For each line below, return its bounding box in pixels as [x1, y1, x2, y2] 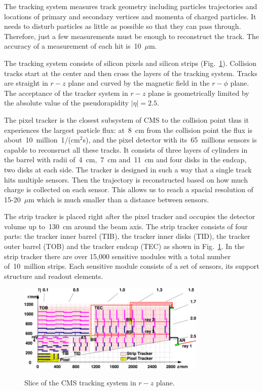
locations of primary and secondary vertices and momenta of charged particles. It [4, 11, 256, 21]
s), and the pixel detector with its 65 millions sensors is [83, 134, 257, 145]
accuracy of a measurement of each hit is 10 [4, 41, 141, 51]
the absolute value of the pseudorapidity [4, 97, 129, 108]
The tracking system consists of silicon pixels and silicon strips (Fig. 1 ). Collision [4, 57, 257, 68]
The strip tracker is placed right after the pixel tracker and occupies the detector [4, 211, 255, 222]
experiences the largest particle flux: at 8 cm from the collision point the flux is [4, 124, 253, 135]
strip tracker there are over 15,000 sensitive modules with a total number [4, 251, 231, 261]
